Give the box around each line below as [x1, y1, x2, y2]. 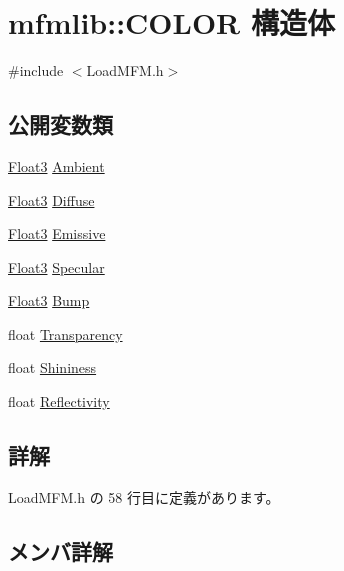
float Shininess [8, 357, 97, 378]
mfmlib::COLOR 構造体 [8, 2, 336, 43]
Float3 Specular [8, 256, 105, 277]
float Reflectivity [8, 391, 110, 412]
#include [8, 60, 64, 81]
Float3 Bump [8, 290, 90, 311]
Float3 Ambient [8, 155, 105, 176]
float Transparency [8, 323, 123, 344]
